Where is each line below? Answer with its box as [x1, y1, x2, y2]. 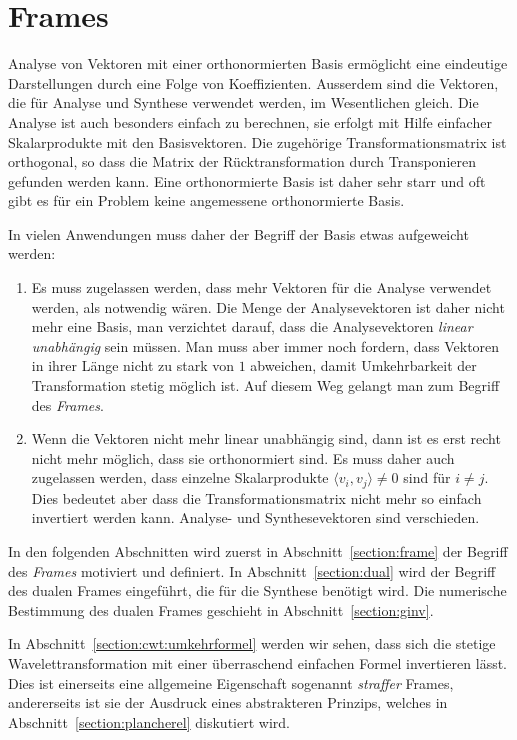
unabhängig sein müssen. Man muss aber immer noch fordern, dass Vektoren [31, 335, 500, 356]
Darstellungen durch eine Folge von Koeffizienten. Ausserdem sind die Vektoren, [8, 72, 499, 93]
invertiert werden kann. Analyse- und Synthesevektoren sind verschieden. [31, 507, 480, 528]
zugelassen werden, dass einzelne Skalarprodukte [31, 467, 329, 488]
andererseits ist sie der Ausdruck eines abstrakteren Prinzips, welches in [8, 692, 448, 713]
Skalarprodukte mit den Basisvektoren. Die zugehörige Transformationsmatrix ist [8, 131, 507, 152]
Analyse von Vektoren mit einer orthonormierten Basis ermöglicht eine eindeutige [8, 53, 508, 74]
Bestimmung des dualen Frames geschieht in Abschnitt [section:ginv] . [8, 599, 434, 620]
